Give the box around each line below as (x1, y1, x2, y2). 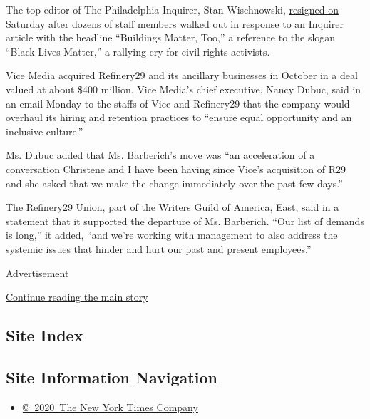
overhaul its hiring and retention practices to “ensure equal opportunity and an (6, 110, 352, 125)
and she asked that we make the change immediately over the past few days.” (6, 175, 343, 190)
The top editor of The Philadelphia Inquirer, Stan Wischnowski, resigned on (6, 2, 339, 16)
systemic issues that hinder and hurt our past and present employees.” (6, 241, 312, 256)
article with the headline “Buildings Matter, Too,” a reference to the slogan (6, 30, 336, 45)
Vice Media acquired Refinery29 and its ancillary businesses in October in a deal (6, 68, 358, 83)
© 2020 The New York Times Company (22, 399, 198, 414)
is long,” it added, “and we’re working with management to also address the (6, 227, 338, 242)
